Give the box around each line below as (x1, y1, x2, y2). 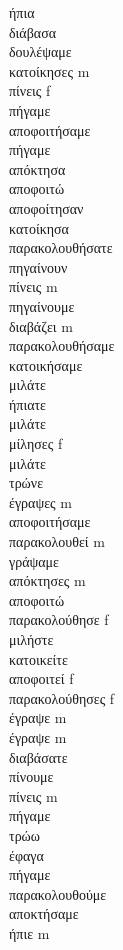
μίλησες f (9, 433, 63, 454)
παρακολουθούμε (9, 883, 107, 904)
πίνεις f (9, 80, 51, 101)
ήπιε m (9, 922, 50, 943)
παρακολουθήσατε (9, 237, 113, 258)
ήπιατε (9, 393, 46, 414)
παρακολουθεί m (9, 531, 105, 552)
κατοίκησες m (9, 60, 90, 81)
